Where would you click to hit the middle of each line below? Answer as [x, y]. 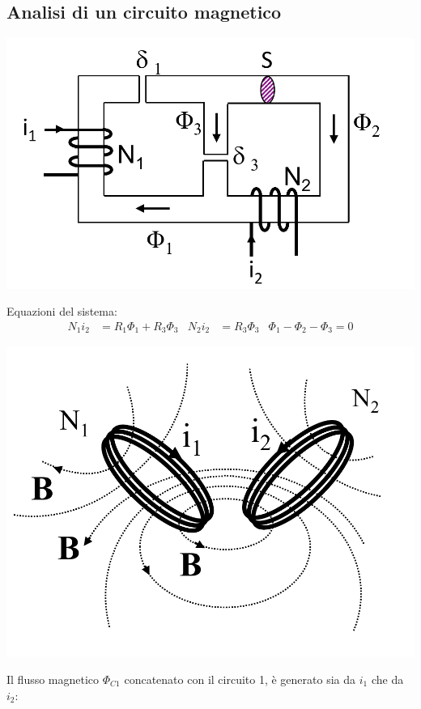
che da [387, 679]
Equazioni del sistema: [62, 311]
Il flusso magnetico [53, 679]
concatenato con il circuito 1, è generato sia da [240, 679]
